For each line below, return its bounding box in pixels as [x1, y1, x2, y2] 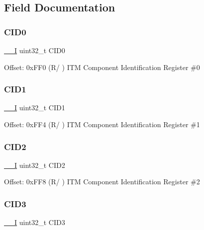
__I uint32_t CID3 [4, 217, 65, 228]
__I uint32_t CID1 [4, 102, 65, 113]
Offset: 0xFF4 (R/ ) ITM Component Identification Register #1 [4, 119, 200, 129]
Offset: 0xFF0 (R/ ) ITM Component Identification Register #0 [4, 62, 200, 72]
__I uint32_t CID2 [4, 159, 65, 170]
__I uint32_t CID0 [4, 45, 65, 55]
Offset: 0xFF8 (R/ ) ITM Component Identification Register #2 [4, 176, 200, 187]
